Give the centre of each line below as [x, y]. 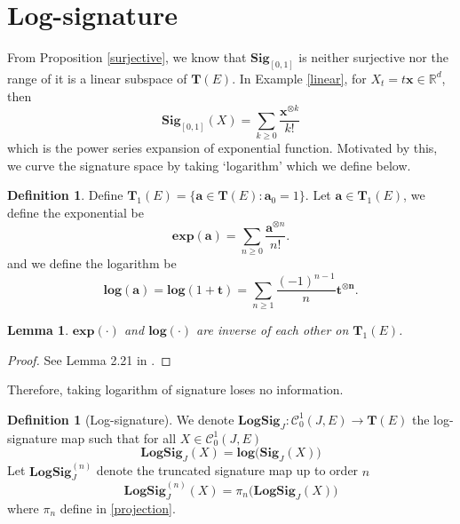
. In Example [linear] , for [299, 78]
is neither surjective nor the [373, 57]
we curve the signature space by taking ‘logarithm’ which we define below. [209, 165]
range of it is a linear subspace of [97, 78]
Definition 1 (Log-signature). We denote [121, 419]
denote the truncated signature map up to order [227, 470]
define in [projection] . [118, 508]
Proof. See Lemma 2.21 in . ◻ [89, 359]
